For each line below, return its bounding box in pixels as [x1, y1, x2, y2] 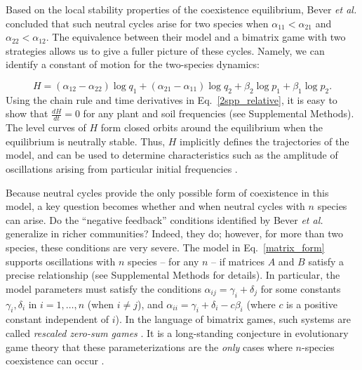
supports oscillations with [6, 253, 116, 268]
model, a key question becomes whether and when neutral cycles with [6, 199, 305, 213]
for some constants [260, 281, 341, 296]
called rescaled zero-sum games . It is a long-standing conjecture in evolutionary [6, 325, 349, 340]
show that [6, 106, 48, 121]
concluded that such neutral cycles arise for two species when [6, 15, 269, 30]
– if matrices [211, 253, 265, 268]
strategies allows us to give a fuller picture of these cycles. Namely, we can [6, 43, 325, 58]
